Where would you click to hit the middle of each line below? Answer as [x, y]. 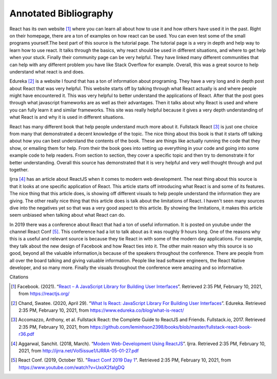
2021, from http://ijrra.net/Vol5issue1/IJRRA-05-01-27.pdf [79, 350]
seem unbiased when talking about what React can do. [67, 215]
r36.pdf [26, 334]
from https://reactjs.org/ [44, 294]
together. [19, 169]
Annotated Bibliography [62, 13]
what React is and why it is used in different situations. [67, 117]
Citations [19, 277]
